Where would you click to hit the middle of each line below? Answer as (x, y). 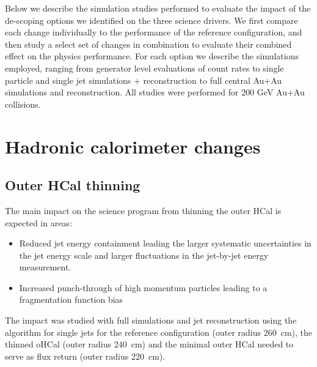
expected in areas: (38, 222)
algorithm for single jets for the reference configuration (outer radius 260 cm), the (159, 332)
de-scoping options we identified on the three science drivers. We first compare (151, 20)
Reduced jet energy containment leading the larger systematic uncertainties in (165, 243)
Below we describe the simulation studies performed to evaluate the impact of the (158, 8)
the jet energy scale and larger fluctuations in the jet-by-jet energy (144, 255)
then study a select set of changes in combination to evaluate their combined (148, 44)
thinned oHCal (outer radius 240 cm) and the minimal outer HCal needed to (149, 344)
